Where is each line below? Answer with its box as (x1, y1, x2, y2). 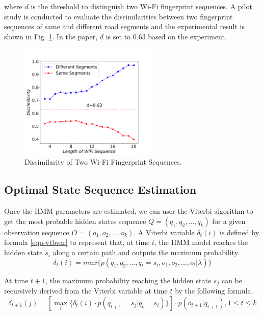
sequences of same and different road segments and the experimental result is (4, 21, 245, 32)
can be (221, 275, 242, 285)
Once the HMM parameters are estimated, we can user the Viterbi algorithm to (4, 206, 253, 216)
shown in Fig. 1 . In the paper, (4, 31, 98, 41)
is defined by (219, 227, 259, 237)
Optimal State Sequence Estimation (4, 182, 197, 197)
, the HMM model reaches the (154, 237, 248, 247)
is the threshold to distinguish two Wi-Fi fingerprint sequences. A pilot (31, 1, 252, 11)
